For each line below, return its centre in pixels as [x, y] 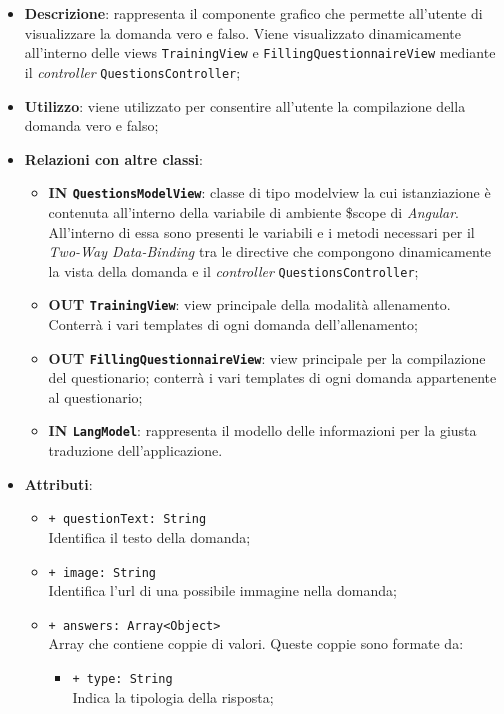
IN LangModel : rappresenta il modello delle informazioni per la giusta [262, 430]
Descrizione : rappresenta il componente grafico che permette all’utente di [253, 13]
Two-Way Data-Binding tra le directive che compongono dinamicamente [270, 251]
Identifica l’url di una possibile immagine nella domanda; [222, 590]
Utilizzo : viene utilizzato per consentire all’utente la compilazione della [245, 105]
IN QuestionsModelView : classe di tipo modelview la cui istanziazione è [269, 192]
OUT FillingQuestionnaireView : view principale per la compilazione [267, 357]
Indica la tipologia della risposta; [173, 696]
